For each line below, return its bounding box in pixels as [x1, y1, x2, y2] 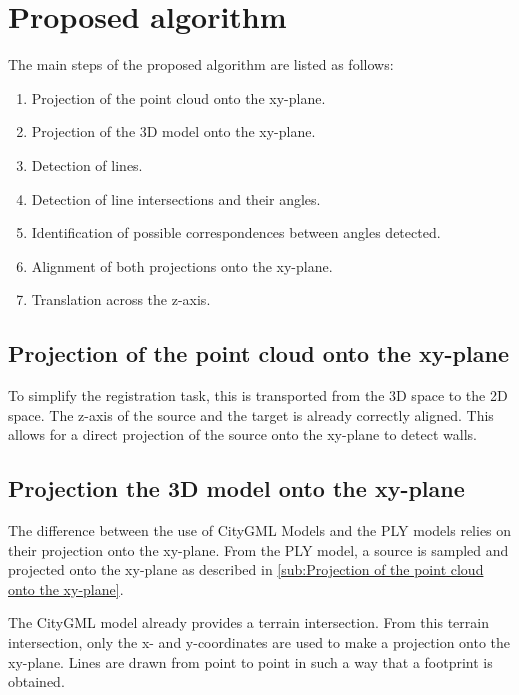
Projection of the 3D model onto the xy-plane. [31, 121, 316, 142]
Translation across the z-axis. [31, 289, 211, 310]
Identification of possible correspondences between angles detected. [31, 222, 441, 243]
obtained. [8, 671, 65, 692]
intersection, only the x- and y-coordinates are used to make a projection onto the [8, 632, 511, 653]
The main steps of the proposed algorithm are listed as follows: [8, 54, 394, 75]
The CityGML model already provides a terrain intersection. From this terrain [8, 612, 489, 633]
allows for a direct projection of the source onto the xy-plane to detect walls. [8, 424, 477, 445]
